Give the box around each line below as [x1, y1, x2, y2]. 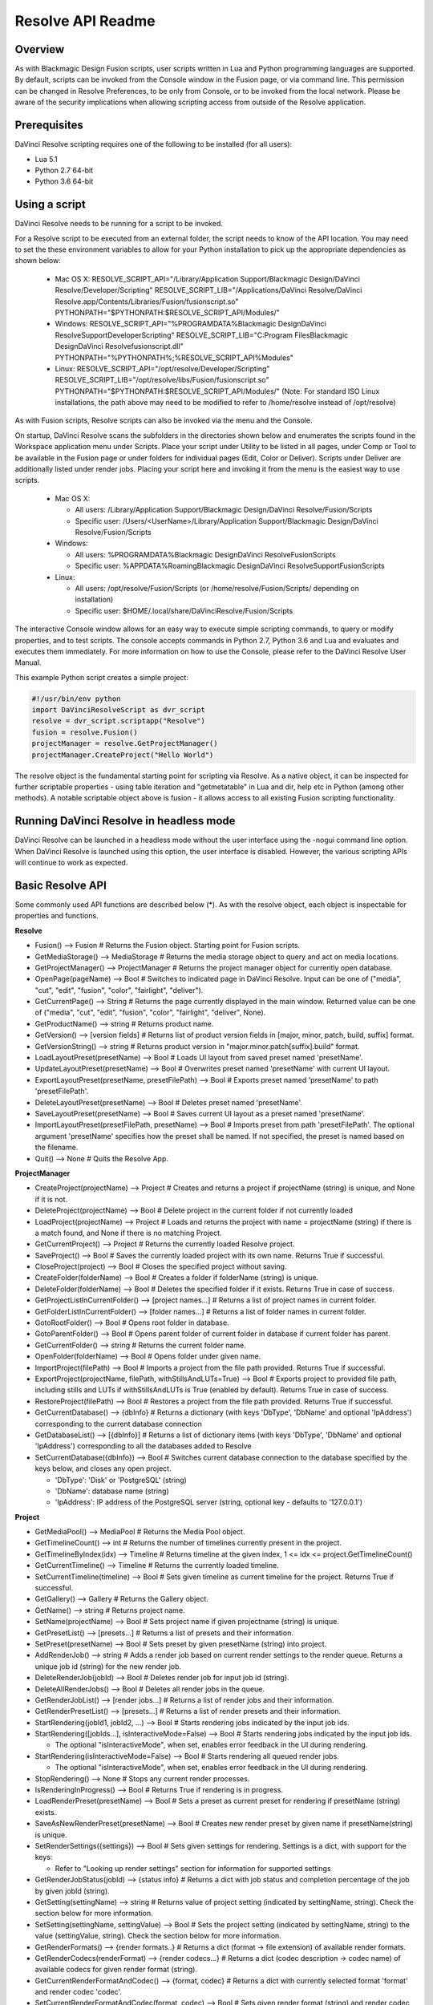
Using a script [14, 197, 86, 212]
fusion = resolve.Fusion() [31, 727, 138, 737]
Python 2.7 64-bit [34, 165, 94, 175]
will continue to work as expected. [14, 858, 128, 868]
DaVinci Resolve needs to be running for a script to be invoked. [14, 219, 224, 229]
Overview [14, 43, 65, 56]
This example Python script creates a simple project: [14, 672, 188, 682]
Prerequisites [14, 119, 83, 132]
